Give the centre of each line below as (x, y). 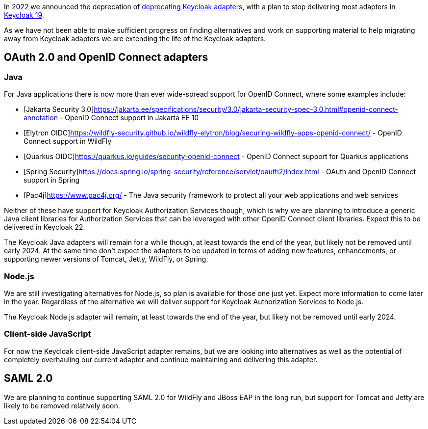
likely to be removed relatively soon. (62, 405)
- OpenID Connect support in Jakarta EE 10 (129, 118)
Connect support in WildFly (68, 141)
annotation (41, 118)
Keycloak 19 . (24, 15)
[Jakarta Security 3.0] (59, 109)
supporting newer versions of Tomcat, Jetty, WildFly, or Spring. (106, 259)
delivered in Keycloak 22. (45, 227)
